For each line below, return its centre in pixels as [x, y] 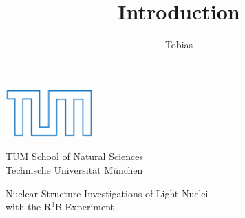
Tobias [179, 44]
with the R [29, 207]
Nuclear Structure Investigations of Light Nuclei [107, 193]
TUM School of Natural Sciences [75, 156]
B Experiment [85, 207]
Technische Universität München [74, 169]
